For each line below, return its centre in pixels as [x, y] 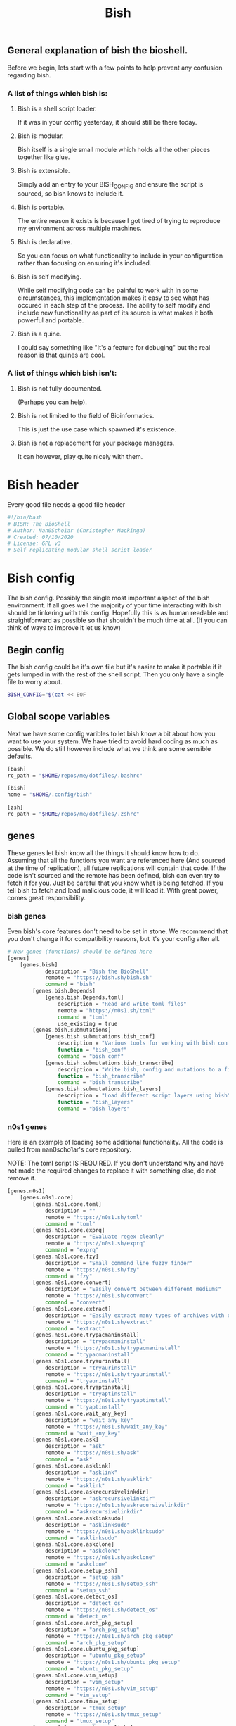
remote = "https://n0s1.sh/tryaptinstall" [108, 1401]
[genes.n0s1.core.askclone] [73, 1544]
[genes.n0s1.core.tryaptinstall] [81, 1387]
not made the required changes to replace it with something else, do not [112, 1171]
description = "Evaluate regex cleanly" [105, 1237]
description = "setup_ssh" [84, 1577]
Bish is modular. [40, 136]
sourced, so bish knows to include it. [71, 193]
